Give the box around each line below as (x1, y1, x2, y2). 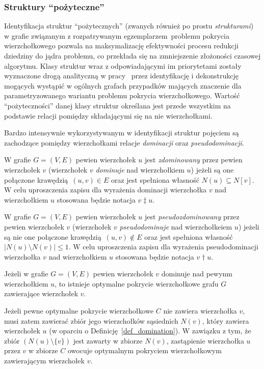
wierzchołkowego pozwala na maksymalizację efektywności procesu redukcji (4, 40, 239, 51)
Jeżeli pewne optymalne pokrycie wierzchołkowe (4, 305, 154, 316)
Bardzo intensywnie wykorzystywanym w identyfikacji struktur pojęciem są (4, 127, 239, 138)
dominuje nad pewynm (161, 268, 233, 279)
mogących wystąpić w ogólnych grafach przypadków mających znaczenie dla (4, 80, 242, 91)
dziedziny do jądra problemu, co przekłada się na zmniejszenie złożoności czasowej (4, 50, 261, 61)
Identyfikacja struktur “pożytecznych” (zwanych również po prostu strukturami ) (4, 20, 254, 31)
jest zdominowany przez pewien (145, 154, 243, 165)
